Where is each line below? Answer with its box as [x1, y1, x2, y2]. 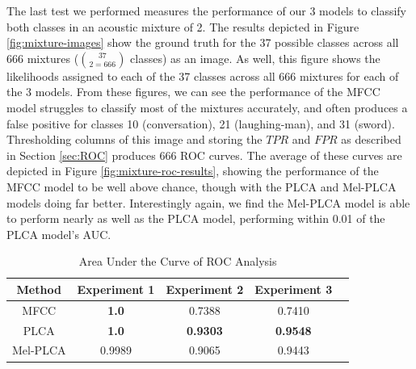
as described [341, 131, 401, 148]
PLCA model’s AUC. [6, 225, 111, 242]
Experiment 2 [166, 280, 244, 297]
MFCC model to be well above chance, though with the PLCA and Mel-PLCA [6, 178, 397, 195]
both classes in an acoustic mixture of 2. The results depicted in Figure [6, 18, 359, 35]
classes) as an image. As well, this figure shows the [130, 49, 380, 66]
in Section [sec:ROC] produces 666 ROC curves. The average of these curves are [6, 146, 402, 163]
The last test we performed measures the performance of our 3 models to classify [6, 2, 406, 19]
